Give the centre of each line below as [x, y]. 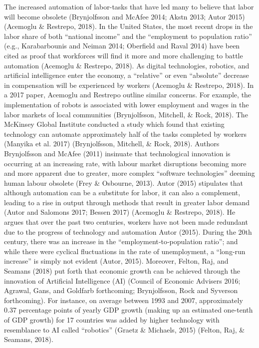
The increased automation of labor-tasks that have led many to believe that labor [129, 6]
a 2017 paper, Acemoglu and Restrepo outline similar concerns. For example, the [128, 95]
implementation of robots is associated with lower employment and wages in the [127, 104]
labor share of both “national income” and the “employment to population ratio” [128, 36]
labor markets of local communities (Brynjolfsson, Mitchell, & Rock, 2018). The [126, 114]
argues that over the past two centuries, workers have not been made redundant [126, 222]
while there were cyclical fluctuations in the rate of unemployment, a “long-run [125, 251]
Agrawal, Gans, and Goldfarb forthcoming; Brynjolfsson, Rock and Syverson [121, 290]
